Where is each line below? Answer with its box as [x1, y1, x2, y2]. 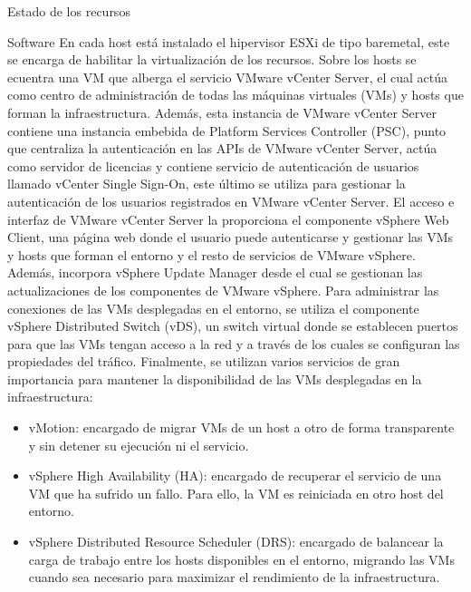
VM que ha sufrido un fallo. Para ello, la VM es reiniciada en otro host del [28, 483, 444, 502]
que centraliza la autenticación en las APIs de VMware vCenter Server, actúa [7, 139, 437, 158]
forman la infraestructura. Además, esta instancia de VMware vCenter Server [7, 102, 437, 121]
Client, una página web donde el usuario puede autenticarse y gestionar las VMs [7, 228, 454, 247]
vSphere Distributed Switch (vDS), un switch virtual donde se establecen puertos [7, 316, 458, 335]
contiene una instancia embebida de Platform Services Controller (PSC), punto [7, 121, 447, 140]
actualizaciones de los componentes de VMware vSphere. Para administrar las [7, 280, 439, 299]
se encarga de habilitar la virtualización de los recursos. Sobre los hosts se [7, 50, 417, 69]
